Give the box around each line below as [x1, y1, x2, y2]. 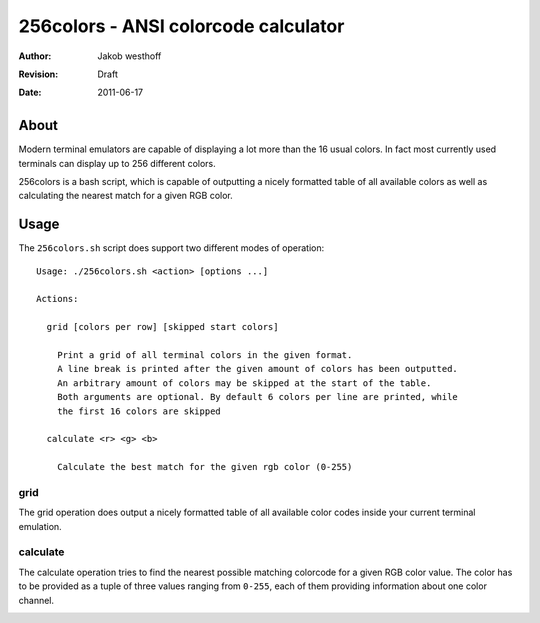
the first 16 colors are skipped [56, 405, 222, 417]
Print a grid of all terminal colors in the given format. [56, 350, 353, 361]
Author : [18, 50, 52, 62]
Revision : [18, 68, 59, 80]
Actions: [36, 293, 79, 305]
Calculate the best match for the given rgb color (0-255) [56, 461, 353, 473]
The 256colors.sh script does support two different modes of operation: [18, 242, 325, 254]
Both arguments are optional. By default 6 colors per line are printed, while [56, 391, 459, 403]
